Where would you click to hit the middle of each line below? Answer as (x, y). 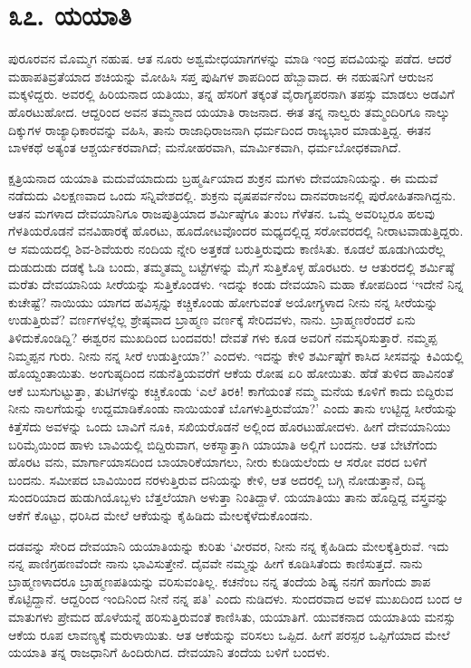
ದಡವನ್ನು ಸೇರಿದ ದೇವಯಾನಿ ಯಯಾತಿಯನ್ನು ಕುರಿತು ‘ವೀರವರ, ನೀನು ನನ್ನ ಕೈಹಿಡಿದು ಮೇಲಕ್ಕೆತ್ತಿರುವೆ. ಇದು (229, 545)
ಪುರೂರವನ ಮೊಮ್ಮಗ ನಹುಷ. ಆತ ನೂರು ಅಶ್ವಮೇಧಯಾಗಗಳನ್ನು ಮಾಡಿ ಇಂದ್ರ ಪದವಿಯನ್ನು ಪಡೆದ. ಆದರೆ (230, 58)
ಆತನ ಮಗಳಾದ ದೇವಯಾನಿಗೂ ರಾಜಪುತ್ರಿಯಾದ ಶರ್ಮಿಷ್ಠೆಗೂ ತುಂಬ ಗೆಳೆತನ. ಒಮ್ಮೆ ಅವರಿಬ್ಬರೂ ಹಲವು (221, 213)
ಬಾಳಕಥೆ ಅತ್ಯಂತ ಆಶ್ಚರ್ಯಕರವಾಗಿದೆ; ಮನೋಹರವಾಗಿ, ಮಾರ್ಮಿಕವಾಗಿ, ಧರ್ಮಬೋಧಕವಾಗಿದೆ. (205, 147)
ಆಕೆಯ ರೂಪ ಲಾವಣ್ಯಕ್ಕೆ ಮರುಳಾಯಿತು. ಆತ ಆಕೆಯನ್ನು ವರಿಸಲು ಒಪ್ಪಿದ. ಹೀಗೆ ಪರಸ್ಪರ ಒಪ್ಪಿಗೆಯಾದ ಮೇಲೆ (229, 634)
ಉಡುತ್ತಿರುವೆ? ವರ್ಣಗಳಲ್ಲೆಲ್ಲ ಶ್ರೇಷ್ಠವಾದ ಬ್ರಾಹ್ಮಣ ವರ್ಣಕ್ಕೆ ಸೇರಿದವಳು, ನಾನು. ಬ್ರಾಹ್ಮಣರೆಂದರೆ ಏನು (212, 319)
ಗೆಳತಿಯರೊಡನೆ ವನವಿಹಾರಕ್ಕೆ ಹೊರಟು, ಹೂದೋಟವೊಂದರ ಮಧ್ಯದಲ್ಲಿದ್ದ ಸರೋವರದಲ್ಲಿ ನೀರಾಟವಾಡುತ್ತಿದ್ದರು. (236, 231)
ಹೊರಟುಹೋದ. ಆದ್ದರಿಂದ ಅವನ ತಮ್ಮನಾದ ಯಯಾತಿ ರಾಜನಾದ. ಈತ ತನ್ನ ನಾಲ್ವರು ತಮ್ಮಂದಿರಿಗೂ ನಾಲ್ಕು (229, 111)
